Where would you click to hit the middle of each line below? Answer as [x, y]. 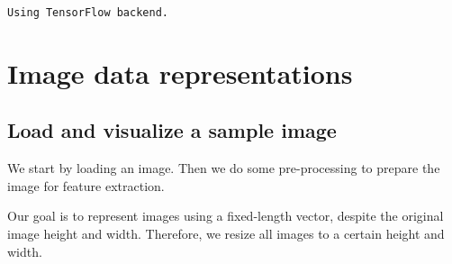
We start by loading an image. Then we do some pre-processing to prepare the [224, 168]
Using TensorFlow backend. [88, 13]
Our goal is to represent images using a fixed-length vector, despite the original [226, 216]
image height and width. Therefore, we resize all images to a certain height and [226, 234]
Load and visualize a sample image [172, 130]
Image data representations [180, 73]
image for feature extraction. [86, 185]
